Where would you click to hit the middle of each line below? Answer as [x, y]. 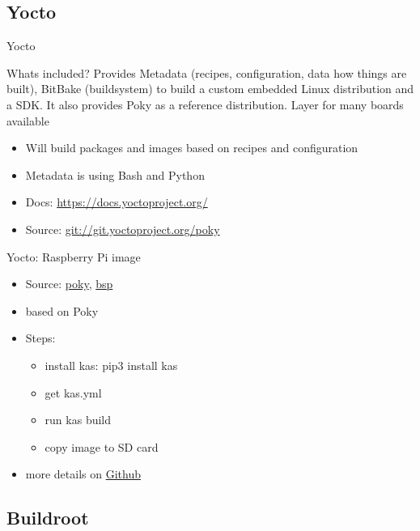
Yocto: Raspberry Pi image [74, 256]
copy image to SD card [102, 446]
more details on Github [83, 474]
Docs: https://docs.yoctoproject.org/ [117, 202]
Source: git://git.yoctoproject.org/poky [123, 229]
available [28, 120]
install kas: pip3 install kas [111, 365]
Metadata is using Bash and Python [115, 174]
